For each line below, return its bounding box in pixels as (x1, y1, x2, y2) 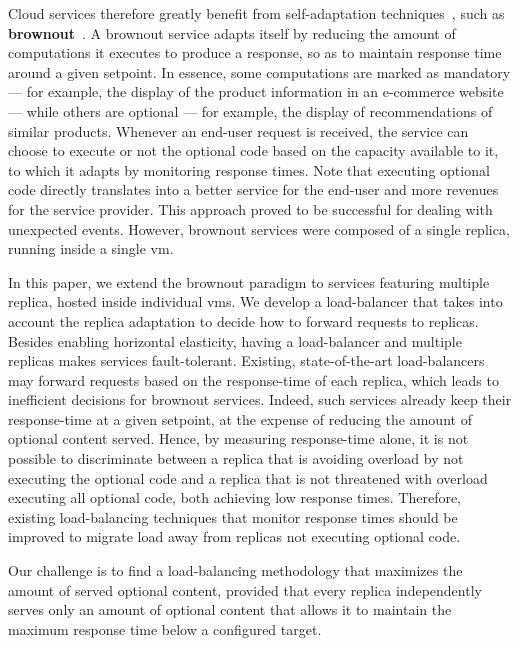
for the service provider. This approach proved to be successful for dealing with (8, 198, 493, 219)
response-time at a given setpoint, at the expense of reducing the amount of (8, 408, 472, 429)
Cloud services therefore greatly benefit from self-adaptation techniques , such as (8, 3, 505, 23)
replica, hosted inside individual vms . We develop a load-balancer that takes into (8, 291, 503, 312)
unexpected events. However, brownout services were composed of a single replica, (8, 218, 510, 239)
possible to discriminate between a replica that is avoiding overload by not (8, 448, 464, 469)
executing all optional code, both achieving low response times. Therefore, (8, 487, 462, 508)
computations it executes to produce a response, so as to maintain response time (8, 42, 502, 63)
